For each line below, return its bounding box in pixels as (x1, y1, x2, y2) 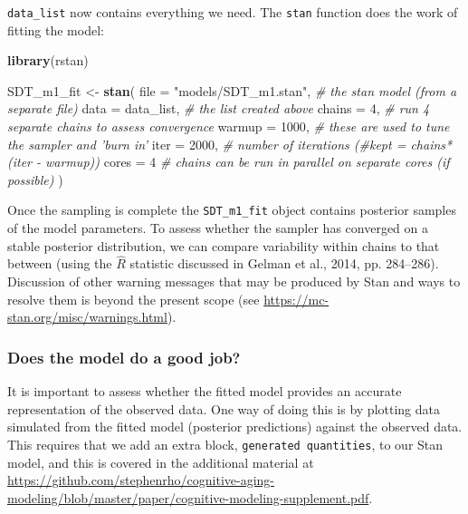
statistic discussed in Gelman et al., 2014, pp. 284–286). (129, 254, 439, 273)
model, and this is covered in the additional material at (7, 452, 314, 471)
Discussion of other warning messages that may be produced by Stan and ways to (7, 272, 461, 291)
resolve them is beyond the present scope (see (7, 289, 260, 308)
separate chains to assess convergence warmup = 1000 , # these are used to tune (7, 117, 450, 136)
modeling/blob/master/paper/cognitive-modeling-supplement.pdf (7, 488, 369, 507)
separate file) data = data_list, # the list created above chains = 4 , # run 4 (7, 99, 430, 118)
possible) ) (7, 170, 63, 189)
